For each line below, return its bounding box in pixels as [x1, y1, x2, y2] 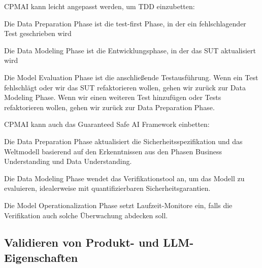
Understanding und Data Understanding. [4, 156, 132, 166]
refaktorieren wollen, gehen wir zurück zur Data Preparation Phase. [4, 102, 215, 112]
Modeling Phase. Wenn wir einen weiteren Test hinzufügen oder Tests [4, 92, 221, 103]
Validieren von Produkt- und [4, 234, 159, 250]
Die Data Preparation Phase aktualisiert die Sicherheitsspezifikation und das [4, 136, 243, 146]
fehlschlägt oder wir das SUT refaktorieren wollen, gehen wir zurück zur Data [4, 82, 246, 92]
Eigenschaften [4, 249, 78, 265]
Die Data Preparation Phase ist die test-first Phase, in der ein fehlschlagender [4, 18, 246, 28]
